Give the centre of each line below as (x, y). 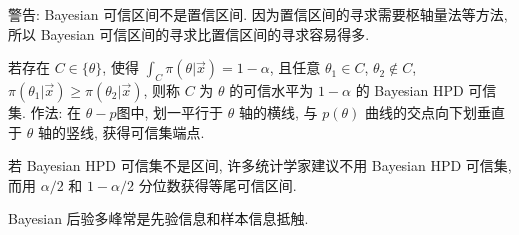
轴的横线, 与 (278, 111)
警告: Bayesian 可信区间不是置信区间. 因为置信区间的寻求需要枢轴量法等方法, (258, 14)
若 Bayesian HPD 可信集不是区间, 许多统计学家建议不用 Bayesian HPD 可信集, (260, 165)
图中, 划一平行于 (170, 111)
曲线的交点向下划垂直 (434, 111)
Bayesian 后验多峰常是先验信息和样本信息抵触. (158, 218)
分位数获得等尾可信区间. (217, 184)
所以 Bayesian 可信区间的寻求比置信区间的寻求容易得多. (189, 33)
